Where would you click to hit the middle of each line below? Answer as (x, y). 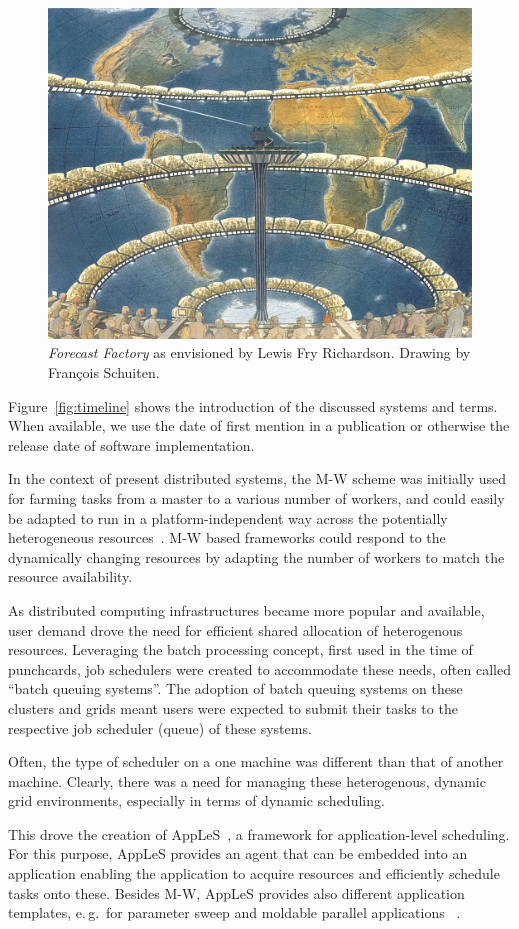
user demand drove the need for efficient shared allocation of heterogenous (235, 629)
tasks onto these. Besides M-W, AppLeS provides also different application (236, 892)
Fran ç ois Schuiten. (104, 372)
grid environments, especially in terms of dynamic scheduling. (196, 800)
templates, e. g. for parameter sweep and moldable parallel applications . (234, 912)
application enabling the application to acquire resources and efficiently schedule (254, 873)
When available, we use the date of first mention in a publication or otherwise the (259, 425)
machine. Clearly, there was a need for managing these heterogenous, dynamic (247, 780)
